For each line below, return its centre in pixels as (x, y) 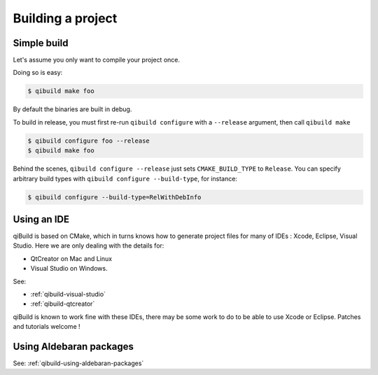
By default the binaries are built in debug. (72, 109)
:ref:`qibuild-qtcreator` (63, 304)
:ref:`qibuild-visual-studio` (68, 294)
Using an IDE (41, 219)
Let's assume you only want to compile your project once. (97, 60)
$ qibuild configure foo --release (89, 141)
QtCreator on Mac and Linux (71, 258)
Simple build (41, 43)
